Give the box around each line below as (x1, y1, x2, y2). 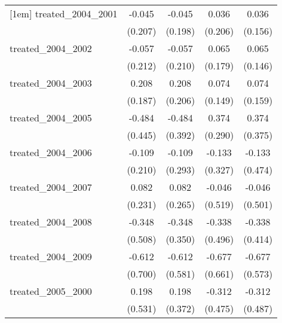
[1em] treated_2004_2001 (10, 7, 118, 20)
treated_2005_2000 (10, 284, 92, 298)
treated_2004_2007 (10, 180, 92, 194)
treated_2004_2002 (10, 41, 92, 55)
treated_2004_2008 (10, 215, 92, 228)
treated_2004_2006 (10, 145, 92, 159)
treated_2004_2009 (10, 249, 92, 263)
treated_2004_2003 (10, 76, 92, 90)
